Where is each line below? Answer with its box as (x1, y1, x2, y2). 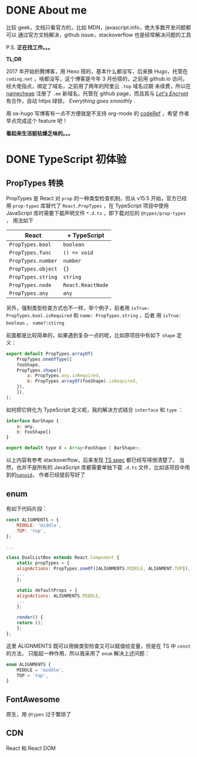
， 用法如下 (6, 217, 34, 224)
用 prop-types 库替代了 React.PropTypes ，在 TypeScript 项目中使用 (6, 202, 169, 209)
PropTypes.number (9, 257, 58, 264)
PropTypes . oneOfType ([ (16, 356, 72, 362)
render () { (16, 615, 44, 621)
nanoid (16, 472, 32, 478)
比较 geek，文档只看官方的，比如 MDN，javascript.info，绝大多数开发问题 (6, 24, 186, 31)
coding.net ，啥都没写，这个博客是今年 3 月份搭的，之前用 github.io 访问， (6, 75, 188, 82)
